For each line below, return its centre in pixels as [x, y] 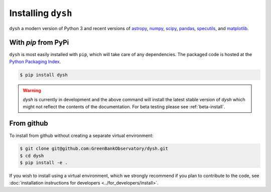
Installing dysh [41, 13]
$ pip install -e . [44, 163]
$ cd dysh [32, 156]
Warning [32, 90]
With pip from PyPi [39, 43]
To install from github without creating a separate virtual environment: [81, 135]
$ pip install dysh [44, 75]
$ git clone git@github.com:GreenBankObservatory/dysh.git [94, 149]
